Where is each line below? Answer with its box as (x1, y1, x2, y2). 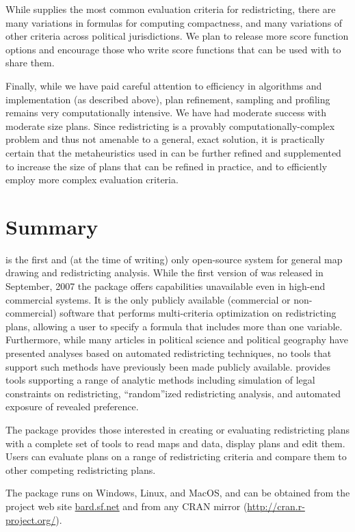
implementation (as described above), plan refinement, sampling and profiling (5, 92, 330, 106)
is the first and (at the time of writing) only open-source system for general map (5, 252, 343, 266)
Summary (5, 212, 98, 240)
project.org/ (5, 512, 56, 527)
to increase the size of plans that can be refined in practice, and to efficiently (5, 159, 328, 173)
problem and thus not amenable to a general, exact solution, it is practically (5, 132, 325, 146)
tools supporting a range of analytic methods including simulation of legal (5, 373, 315, 387)
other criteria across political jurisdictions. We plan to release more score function (5, 29, 349, 43)
